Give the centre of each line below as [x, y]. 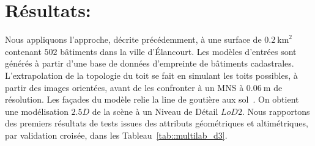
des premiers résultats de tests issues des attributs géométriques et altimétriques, [157, 123]
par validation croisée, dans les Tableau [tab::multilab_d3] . [116, 135]
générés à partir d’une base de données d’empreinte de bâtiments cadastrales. [150, 63]
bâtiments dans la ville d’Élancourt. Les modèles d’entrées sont [178, 51]
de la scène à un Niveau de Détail [155, 111]
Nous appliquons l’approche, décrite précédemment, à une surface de [133, 39]
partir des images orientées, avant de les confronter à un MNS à [124, 87]
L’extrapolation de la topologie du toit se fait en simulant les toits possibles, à [151, 75]
